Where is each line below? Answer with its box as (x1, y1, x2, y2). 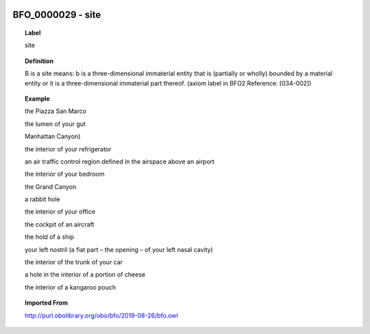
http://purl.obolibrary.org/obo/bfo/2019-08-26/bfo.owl (25, 311, 178, 320)
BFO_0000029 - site (12, 9, 101, 21)
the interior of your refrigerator (25, 144, 112, 153)
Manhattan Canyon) (25, 132, 81, 140)
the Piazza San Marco (25, 107, 87, 116)
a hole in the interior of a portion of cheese (25, 270, 146, 279)
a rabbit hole (25, 195, 61, 203)
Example (25, 94, 51, 103)
